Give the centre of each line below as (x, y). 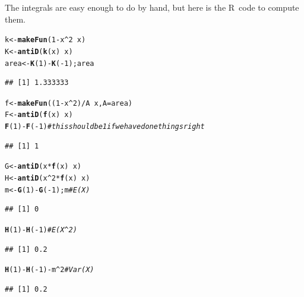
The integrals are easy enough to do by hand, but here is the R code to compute (152, 7)
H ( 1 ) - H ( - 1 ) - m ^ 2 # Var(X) (50, 270)
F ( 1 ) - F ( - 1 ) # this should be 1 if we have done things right (105, 127)
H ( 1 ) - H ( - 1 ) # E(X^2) (41, 230)
